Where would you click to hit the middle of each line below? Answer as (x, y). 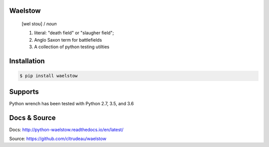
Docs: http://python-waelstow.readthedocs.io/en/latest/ (67, 130)
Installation (27, 61)
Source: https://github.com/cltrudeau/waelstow (58, 139)
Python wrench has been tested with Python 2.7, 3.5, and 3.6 (71, 103)
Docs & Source (32, 117)
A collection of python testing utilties (72, 47)
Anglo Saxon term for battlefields (68, 40)
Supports (24, 92)
